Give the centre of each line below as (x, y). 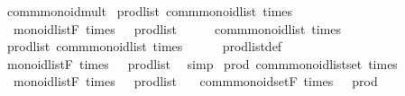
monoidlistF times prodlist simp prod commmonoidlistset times (202, 63)
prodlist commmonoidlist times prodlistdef (144, 46)
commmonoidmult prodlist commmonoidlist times (150, 11)
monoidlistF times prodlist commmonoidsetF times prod (195, 81)
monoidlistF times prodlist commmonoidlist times (177, 28)
